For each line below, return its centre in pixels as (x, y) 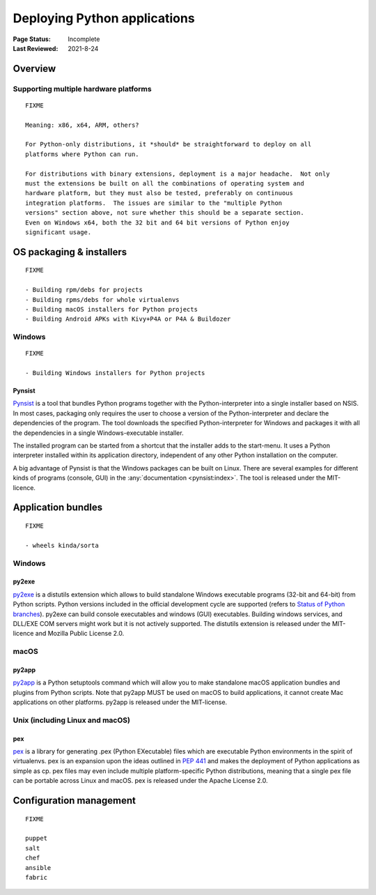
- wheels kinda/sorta (62, 545)
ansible (38, 867)
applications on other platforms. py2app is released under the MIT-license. (120, 702)
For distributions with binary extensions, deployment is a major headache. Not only (178, 174)
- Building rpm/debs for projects (84, 290)
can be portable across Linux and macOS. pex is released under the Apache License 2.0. (140, 781)
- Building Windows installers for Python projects (115, 373)
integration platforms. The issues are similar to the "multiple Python (154, 203)
